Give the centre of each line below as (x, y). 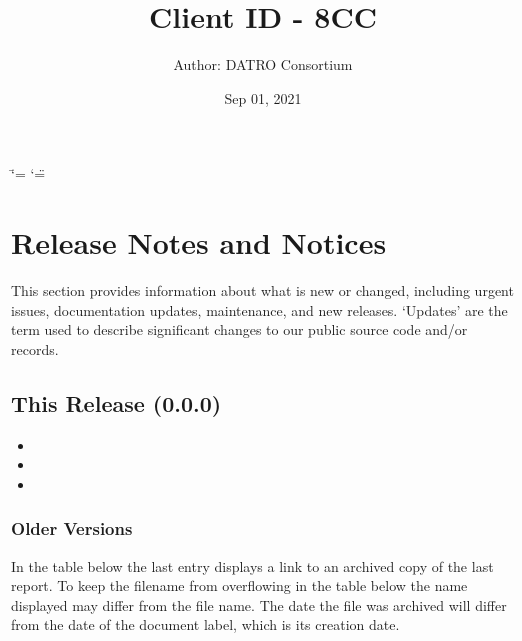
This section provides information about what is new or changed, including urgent (262, 290)
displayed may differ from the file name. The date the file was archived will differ (259, 604)
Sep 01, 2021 (263, 97)
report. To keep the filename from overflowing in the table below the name (239, 585)
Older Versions (72, 528)
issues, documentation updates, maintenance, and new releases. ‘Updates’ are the (259, 309)
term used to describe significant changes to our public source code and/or (239, 329)
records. (35, 348)
